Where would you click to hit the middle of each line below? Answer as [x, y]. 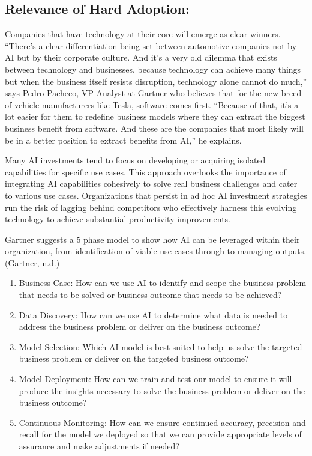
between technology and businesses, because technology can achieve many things [153, 69]
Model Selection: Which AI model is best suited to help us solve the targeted [160, 346]
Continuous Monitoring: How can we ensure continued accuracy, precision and [162, 422]
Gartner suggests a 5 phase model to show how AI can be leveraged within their [152, 239]
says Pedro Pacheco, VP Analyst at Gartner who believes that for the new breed [153, 93]
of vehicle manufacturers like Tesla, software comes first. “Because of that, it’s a [152, 104]
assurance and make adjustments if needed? [99, 446]
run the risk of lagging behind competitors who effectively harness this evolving [151, 207]
